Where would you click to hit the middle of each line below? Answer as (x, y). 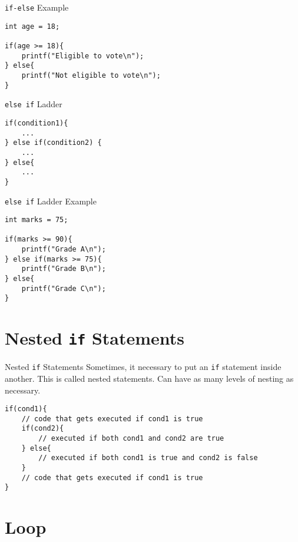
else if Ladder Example (51, 201)
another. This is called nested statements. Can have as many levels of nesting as (149, 378)
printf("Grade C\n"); (64, 288)
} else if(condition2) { (53, 143)
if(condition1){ (37, 123)
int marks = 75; (37, 220)
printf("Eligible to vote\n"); (83, 56)
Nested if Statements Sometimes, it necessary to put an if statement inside (143, 367)
